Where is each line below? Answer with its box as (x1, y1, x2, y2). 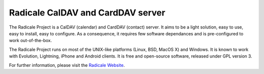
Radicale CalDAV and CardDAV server (9, 7, 166, 18)
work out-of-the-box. (9, 38, 52, 44)
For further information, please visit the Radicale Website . (9, 62, 125, 68)
